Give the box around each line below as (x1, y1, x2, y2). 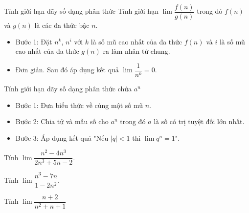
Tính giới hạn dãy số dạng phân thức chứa (4, 83, 132, 93)
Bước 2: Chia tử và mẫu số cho (15, 116, 109, 127)
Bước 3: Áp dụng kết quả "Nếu (15, 132, 109, 143)
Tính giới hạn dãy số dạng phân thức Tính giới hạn (4, 6, 158, 16)
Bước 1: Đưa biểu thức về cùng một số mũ (15, 100, 143, 110)
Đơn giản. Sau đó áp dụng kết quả (15, 64, 119, 75)
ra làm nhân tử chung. (103, 46, 170, 56)
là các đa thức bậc (34, 20, 90, 30)
